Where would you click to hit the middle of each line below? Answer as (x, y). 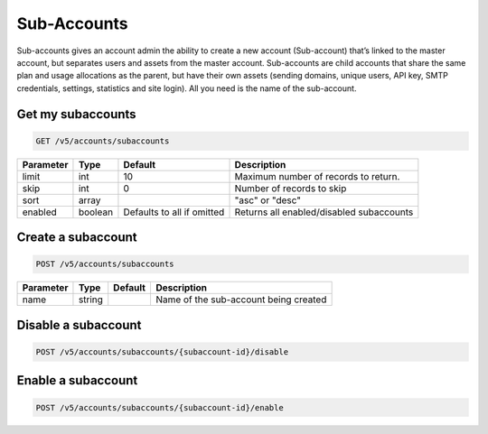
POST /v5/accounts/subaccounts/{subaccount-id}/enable (160, 407)
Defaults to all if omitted (174, 212)
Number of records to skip (291, 188)
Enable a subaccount (77, 380)
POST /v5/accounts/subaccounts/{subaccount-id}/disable (162, 351)
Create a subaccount (77, 238)
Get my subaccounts (76, 114)
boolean (95, 212)
